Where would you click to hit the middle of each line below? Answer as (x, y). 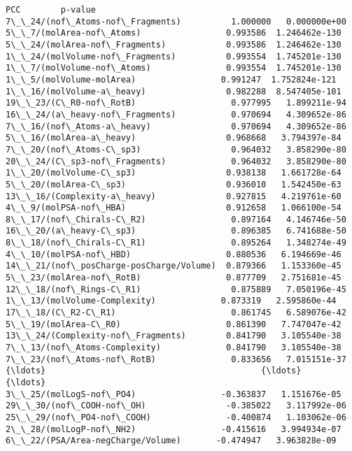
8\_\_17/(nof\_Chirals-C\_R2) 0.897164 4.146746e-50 (176, 219)
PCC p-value (51, 10)
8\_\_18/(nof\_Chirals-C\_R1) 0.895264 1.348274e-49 (176, 243)
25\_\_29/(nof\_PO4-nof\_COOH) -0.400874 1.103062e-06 (176, 417)
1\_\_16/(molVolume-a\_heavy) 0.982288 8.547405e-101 (174, 91)
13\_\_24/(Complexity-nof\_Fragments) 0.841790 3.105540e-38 (174, 336)
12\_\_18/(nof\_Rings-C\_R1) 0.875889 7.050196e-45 (176, 289)
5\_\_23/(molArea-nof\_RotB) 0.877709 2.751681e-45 (174, 278)
